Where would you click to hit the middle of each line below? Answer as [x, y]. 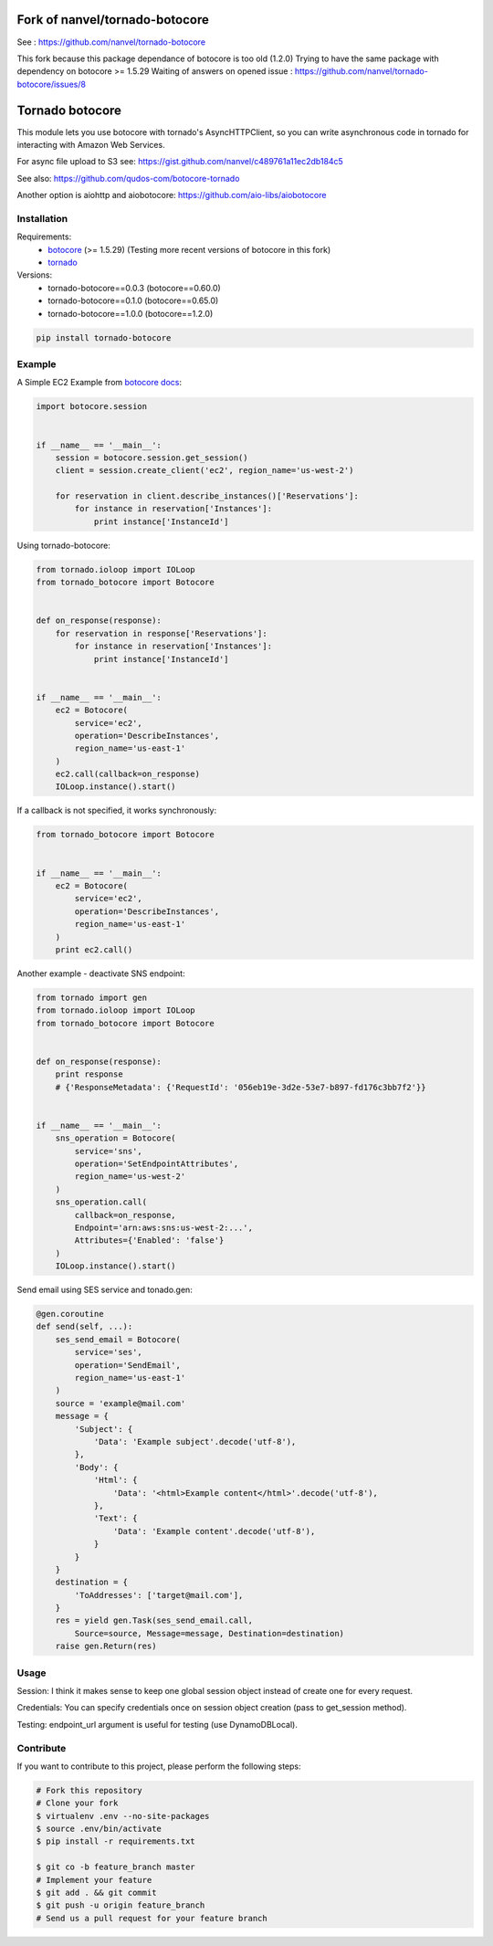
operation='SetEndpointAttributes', [157, 1164]
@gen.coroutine [70, 1314]
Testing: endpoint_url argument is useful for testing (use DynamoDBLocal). [157, 1724]
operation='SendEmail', [128, 1365]
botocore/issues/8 [52, 84]
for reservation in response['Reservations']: [162, 633]
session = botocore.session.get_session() [152, 458]
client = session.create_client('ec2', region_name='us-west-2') [205, 471]
